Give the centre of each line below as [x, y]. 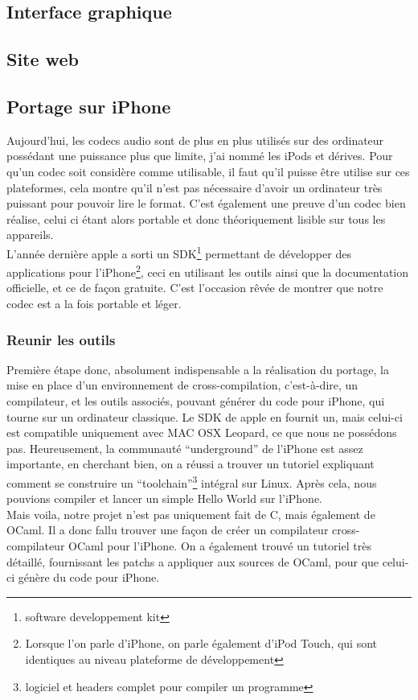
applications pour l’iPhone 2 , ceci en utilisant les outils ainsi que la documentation [208, 271]
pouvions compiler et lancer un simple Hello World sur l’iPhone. [165, 498]
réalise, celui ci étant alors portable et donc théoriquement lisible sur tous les [196, 218]
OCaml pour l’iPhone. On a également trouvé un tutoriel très [220, 546]
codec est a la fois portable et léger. [94, 304]
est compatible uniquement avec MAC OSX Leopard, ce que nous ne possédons [202, 432]
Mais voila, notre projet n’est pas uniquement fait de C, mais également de [191, 514]
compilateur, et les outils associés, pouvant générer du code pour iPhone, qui [196, 401]
